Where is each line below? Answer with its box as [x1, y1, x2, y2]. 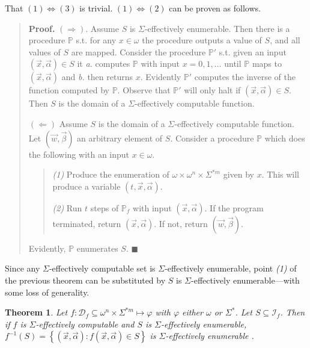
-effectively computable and [35, 317, 135, 330]
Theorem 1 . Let [5, 306, 68, 318]
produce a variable [52, 179, 121, 192]
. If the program [204, 201, 264, 214]
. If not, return [154, 217, 208, 229]
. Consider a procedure [170, 131, 254, 144]
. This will [261, 168, 299, 181]
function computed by [28, 84, 109, 96]
